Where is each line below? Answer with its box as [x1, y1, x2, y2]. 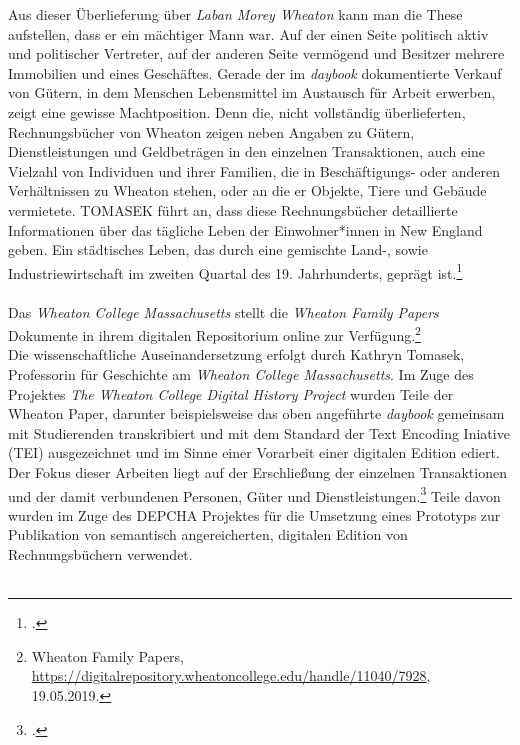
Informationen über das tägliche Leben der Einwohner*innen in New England [8, 219, 483, 240]
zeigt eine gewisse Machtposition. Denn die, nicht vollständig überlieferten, [8, 101, 466, 122]
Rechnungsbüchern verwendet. [8, 544, 193, 564]
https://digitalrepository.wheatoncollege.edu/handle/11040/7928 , [31, 665, 431, 686]
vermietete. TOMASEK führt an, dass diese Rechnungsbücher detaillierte [8, 199, 458, 220]
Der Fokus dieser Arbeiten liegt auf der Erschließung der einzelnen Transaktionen [8, 461, 507, 482]
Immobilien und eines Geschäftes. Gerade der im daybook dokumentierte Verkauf [8, 62, 502, 83]
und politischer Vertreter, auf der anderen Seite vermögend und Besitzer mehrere [8, 43, 505, 64]
